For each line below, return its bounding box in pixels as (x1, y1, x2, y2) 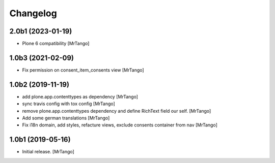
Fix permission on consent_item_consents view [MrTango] (22, 67, 145, 73)
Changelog (9, 8, 57, 19)
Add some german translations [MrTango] (22, 115, 110, 121)
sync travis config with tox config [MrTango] (22, 101, 116, 107)
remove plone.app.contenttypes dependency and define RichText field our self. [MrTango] (22, 108, 211, 114)
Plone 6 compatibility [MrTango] (22, 41, 90, 47)
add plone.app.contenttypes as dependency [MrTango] (22, 93, 139, 100)
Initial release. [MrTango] (22, 149, 75, 155)
